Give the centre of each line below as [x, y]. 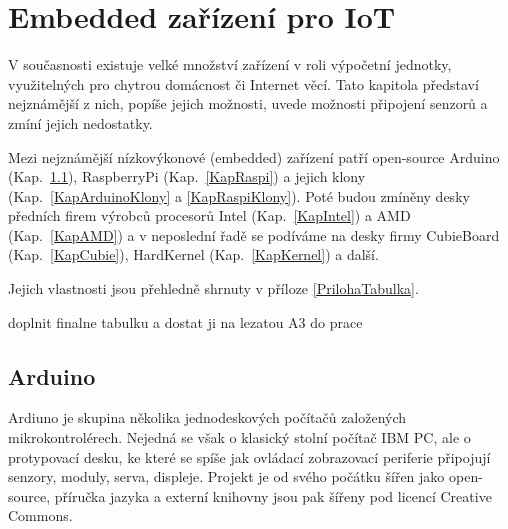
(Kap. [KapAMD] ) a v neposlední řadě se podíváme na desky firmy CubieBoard [254, 234]
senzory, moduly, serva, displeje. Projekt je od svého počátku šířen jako [226, 476]
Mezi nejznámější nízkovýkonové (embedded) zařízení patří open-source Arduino [254, 156]
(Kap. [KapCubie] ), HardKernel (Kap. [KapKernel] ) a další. [193, 254]
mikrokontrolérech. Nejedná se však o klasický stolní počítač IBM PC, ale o [239, 437]
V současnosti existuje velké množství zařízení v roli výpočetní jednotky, [230, 64]
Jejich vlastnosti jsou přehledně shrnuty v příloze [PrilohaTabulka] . [213, 288]
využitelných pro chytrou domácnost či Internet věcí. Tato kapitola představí [243, 83]
